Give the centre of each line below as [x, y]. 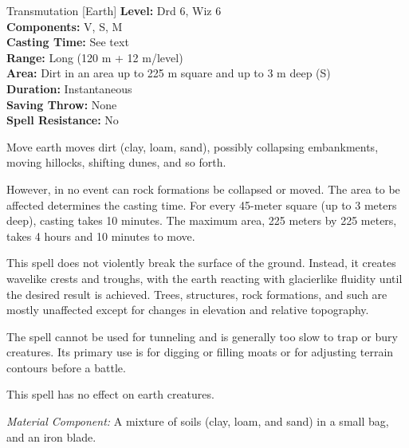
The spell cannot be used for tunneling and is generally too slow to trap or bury [202, 336]
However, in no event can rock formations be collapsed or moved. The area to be [203, 189]
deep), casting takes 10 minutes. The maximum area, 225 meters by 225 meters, [202, 220]
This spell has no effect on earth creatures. [110, 394]
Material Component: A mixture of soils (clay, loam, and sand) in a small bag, [198, 421]
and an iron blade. [51, 436]
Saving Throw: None [62, 104]
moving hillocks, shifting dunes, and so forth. [116, 162]
